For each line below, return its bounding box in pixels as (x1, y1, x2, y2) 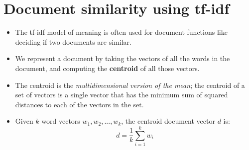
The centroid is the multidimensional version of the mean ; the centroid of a (15, 79, 245, 90)
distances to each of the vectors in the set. (15, 99, 144, 109)
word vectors (41, 116, 80, 126)
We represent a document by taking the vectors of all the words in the (15, 53, 230, 64)
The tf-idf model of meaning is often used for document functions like (15, 27, 228, 37)
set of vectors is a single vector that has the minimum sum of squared (15, 89, 228, 100)
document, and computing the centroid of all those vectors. (15, 63, 200, 73)
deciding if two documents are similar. (15, 36, 131, 47)
